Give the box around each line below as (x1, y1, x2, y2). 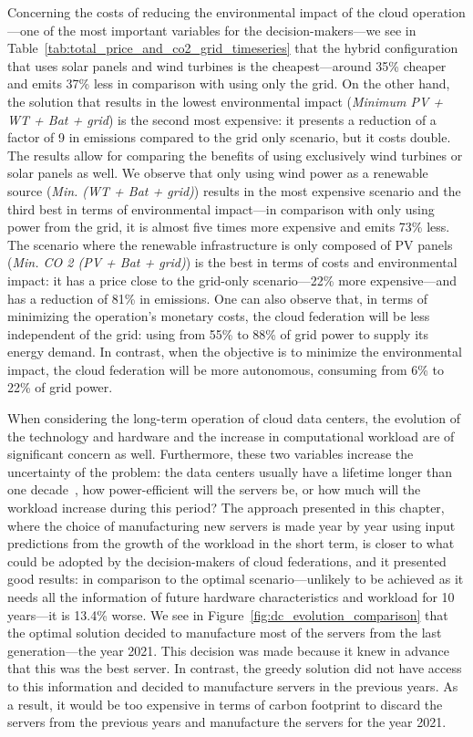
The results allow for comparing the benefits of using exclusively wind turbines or (7, 145, 463, 164)
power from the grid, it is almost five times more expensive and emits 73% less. (7, 217, 450, 236)
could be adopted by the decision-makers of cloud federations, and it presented (7, 551, 447, 570)
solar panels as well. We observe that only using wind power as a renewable (7, 163, 428, 182)
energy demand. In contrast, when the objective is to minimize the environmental (7, 342, 462, 361)
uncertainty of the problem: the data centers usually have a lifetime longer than (7, 462, 452, 481)
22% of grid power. (7, 378, 113, 397)
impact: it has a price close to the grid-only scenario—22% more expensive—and (7, 270, 458, 289)
